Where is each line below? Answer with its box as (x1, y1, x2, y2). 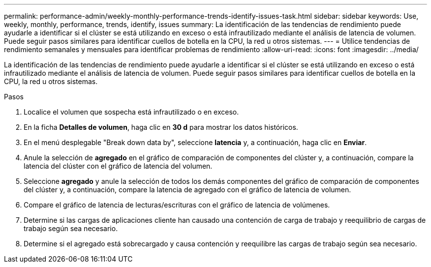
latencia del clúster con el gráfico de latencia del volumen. (24, 162, 213, 170)
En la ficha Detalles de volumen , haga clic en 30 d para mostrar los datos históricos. (24, 123, 298, 131)
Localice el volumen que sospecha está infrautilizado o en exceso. (24, 108, 239, 116)
